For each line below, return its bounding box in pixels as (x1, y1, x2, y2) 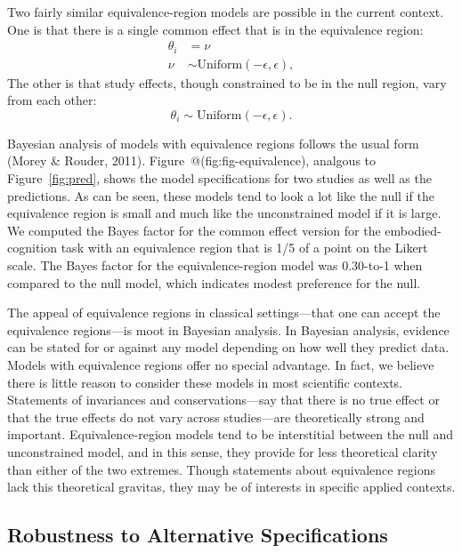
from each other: (7, 91, 97, 109)
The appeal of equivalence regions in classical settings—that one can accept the (7, 303, 441, 322)
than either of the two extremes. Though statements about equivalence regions (7, 460, 436, 478)
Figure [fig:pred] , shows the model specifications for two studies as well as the (7, 169, 432, 188)
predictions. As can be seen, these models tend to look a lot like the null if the (7, 186, 434, 204)
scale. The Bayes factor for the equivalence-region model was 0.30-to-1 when (7, 256, 423, 275)
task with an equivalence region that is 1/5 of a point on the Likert (61, 238, 428, 257)
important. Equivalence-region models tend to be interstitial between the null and (7, 425, 453, 444)
